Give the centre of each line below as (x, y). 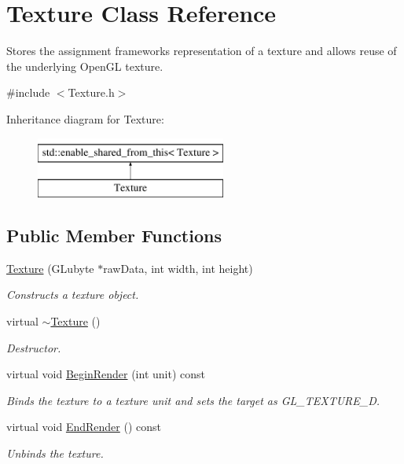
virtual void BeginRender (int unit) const (106, 374)
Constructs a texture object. (73, 295)
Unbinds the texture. (55, 453)
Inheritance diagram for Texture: (85, 118)
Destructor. (34, 347)
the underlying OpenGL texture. (85, 66)
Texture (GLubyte (50, 268)
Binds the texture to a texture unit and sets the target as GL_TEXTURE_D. (193, 400)
